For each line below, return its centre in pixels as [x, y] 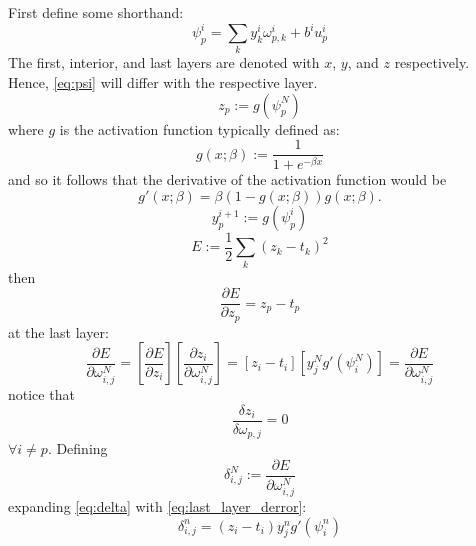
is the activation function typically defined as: [199, 128]
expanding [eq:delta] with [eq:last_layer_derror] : [157, 506]
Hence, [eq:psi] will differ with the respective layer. [163, 82]
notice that [41, 394]
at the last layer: [58, 331]
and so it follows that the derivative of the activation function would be [227, 179]
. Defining [77, 448]
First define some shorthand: [96, 12]
